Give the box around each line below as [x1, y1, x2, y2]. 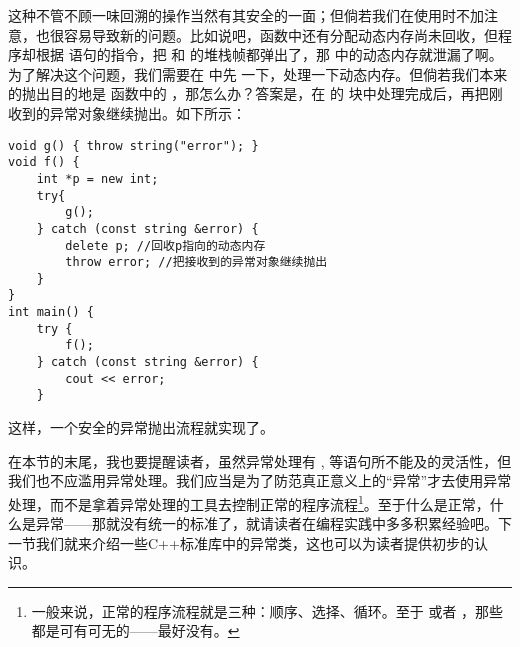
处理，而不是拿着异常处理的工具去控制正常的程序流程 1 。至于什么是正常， [8, 490, 490, 514]
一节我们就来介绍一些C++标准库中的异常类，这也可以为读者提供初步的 [8, 532, 474, 553]
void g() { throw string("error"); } [8, 138, 259, 153]
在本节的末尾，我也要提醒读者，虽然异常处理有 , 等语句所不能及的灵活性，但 [8, 450, 512, 471]
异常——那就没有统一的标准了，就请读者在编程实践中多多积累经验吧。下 [35, 513, 512, 534]
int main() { [8, 305, 94, 320]
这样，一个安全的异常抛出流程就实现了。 [8, 417, 274, 438]
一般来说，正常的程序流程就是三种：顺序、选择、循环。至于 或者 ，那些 [31, 600, 504, 621]
